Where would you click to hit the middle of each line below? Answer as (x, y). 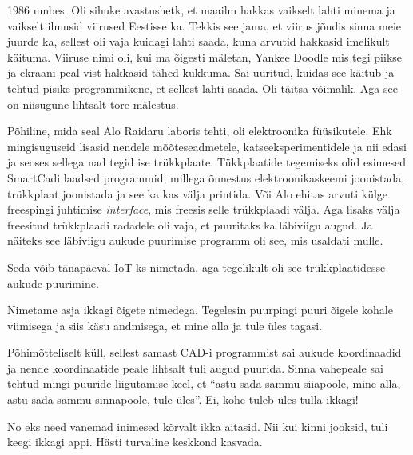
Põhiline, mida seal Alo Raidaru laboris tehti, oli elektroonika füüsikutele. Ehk (200, 131)
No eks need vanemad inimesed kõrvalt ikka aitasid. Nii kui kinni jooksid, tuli (198, 426)
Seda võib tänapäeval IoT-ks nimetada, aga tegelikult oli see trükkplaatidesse (197, 267)
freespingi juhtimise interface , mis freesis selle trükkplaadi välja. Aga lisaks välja (204, 209)
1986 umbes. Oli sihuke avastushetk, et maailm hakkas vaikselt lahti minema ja (201, 10)
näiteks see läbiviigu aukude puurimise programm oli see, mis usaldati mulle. (195, 240)
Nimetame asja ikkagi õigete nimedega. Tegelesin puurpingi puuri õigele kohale (200, 310)
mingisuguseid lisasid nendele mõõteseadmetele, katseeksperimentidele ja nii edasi (207, 146)
